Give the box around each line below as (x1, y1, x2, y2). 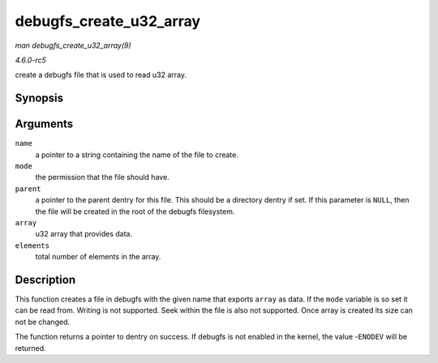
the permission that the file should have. (35, 173, 170, 182)
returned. (15, 343, 46, 352)
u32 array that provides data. (35, 229, 133, 239)
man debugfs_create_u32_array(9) (15, 41, 131, 50)
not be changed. (15, 317, 71, 327)
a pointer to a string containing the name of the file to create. (35, 150, 238, 160)
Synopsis (15, 92, 64, 105)
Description (15, 272, 76, 287)
